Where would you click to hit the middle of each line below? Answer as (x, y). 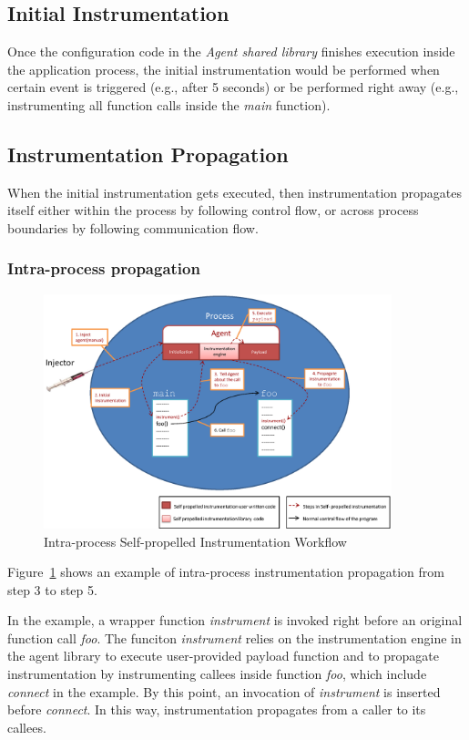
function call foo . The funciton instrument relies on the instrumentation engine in (234, 637)
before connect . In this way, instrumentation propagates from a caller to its (217, 709)
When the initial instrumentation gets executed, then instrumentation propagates (235, 192)
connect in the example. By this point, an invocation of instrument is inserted (224, 691)
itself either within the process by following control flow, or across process (213, 210)
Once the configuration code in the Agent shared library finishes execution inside (231, 51)
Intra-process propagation (104, 268)
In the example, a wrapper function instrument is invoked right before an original (235, 620)
